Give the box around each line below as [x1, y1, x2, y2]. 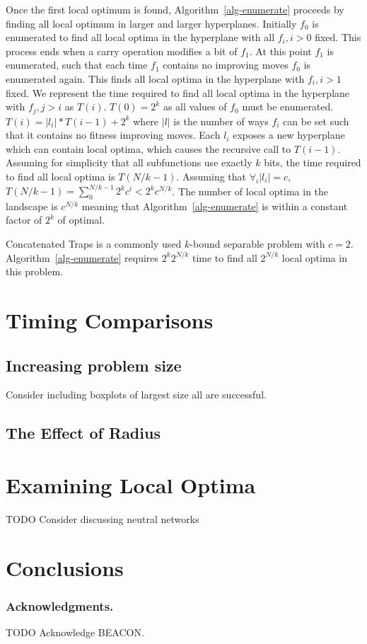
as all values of [163, 99, 227, 114]
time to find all [192, 250, 257, 265]
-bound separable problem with [190, 236, 325, 251]
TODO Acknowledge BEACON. [6, 625, 144, 640]
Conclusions [6, 553, 124, 582]
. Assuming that [176, 168, 247, 183]
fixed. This [315, 30, 361, 45]
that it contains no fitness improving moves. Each [6, 127, 221, 142]
